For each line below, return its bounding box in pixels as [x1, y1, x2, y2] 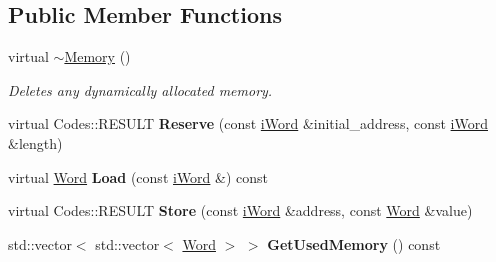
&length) [8, 132, 63, 153]
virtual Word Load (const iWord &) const [8, 166, 269, 187]
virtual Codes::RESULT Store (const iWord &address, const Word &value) [8, 200, 473, 221]
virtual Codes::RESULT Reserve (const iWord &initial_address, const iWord [8, 113, 488, 134]
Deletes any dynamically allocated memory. [8, 79, 273, 100]
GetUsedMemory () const [267, 233, 441, 254]
